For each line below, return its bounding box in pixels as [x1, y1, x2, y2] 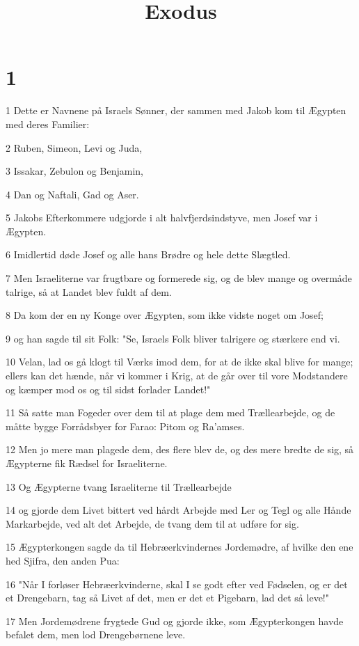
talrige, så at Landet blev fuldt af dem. [6, 284, 172, 299]
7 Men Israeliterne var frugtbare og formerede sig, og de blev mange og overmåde [6, 271, 352, 285]
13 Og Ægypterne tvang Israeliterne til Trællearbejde [6, 479, 232, 494]
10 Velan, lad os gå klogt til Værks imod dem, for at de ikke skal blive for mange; [6, 354, 353, 369]
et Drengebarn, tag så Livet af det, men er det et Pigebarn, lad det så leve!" [6, 590, 329, 605]
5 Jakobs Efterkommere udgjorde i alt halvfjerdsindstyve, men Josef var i [6, 210, 318, 225]
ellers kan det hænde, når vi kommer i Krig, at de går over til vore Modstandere [6, 368, 348, 383]
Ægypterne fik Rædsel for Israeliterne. [6, 456, 168, 470]
